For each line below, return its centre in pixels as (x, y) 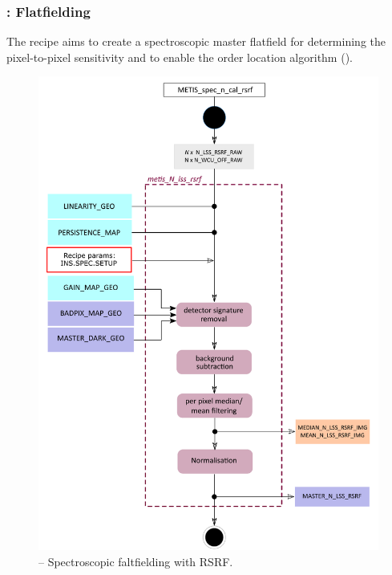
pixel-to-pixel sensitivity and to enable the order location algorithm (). (180, 57)
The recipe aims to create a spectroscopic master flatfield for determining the (196, 41)
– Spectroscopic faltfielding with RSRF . (136, 561)
